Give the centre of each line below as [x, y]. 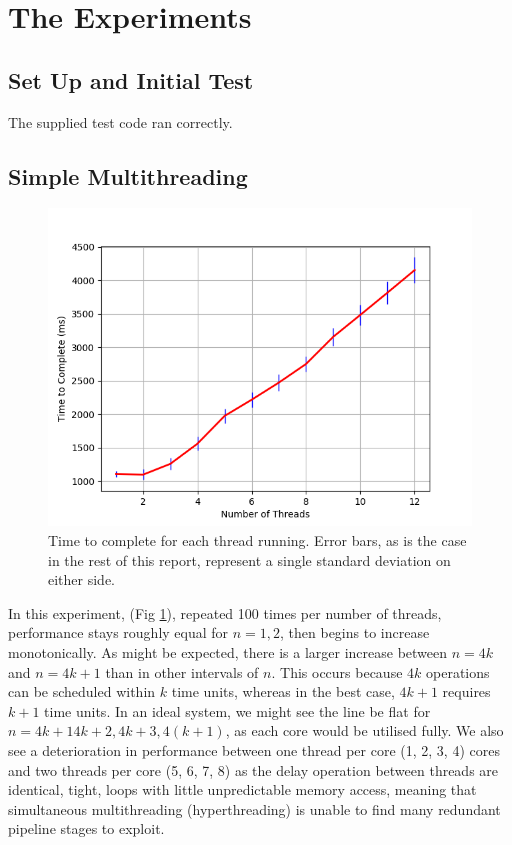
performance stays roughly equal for [118, 632]
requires [466, 691]
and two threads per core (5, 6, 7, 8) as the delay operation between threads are [253, 769]
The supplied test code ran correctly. [120, 121]
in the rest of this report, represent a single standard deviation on [249, 559]
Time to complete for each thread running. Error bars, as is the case [257, 539]
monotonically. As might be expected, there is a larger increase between [228, 651]
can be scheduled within [82, 691]
